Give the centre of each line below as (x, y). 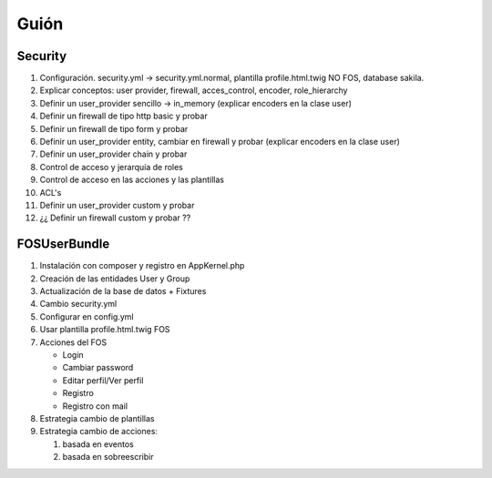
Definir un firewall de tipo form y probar (114, 128)
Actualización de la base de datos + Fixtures (123, 291)
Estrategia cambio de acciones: (99, 432)
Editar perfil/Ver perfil (103, 380)
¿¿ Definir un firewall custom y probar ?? (115, 218)
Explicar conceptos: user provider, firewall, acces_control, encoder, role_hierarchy (194, 90)
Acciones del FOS (73, 342)
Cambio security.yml (78, 304)
